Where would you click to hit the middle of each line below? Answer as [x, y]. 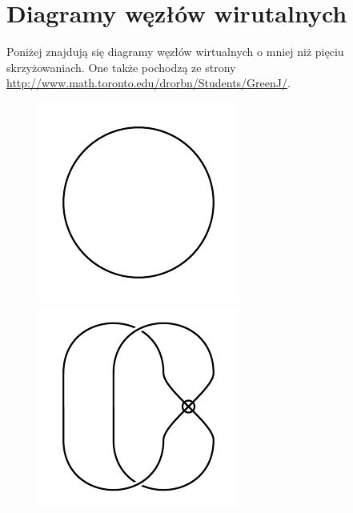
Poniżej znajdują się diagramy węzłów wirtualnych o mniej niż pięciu [175, 52]
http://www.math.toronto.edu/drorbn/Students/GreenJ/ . [148, 83]
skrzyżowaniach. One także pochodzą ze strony [121, 67]
